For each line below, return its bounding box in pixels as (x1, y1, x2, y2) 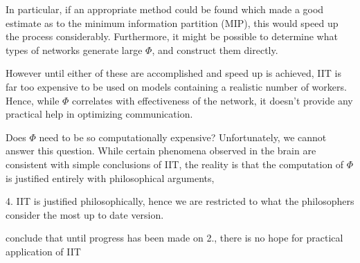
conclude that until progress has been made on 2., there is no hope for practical (6, 230, 343, 245)
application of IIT (6, 244, 81, 258)
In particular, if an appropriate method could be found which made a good (6, 2, 324, 16)
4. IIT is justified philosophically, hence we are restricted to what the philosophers (6, 194, 354, 208)
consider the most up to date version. (6, 207, 164, 221)
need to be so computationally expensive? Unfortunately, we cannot (39, 129, 327, 144)
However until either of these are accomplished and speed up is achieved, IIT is (6, 66, 342, 80)
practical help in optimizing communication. (6, 107, 193, 121)
